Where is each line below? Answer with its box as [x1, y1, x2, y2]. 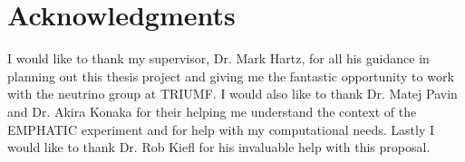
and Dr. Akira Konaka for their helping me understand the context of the [7, 101, 417, 120]
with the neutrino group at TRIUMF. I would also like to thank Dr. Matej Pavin [7, 84, 458, 103]
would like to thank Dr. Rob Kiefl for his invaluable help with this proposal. [7, 138, 431, 157]
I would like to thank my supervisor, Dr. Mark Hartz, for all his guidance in [7, 49, 430, 68]
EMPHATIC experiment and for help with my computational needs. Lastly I [7, 119, 435, 138]
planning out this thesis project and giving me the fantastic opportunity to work [7, 66, 454, 85]
